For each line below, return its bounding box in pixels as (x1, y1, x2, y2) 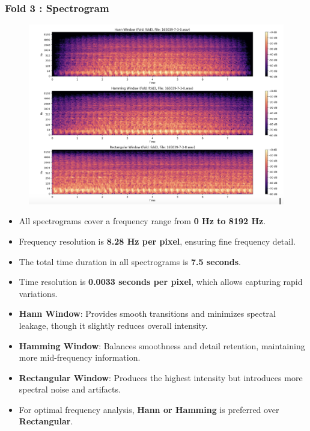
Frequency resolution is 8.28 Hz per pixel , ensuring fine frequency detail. (19, 234, 296, 247)
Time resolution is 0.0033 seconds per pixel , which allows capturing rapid (19, 275, 303, 288)
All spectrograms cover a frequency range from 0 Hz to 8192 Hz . (19, 215, 266, 227)
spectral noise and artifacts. (19, 383, 121, 396)
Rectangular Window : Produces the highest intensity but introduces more (19, 371, 303, 384)
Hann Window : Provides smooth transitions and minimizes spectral (19, 307, 276, 320)
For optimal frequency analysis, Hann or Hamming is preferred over (19, 403, 279, 415)
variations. (19, 287, 58, 299)
